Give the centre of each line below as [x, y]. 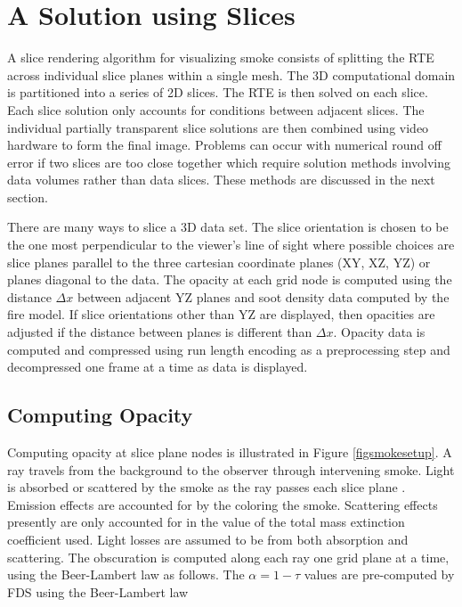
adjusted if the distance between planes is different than [160, 332]
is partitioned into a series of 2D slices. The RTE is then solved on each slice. [218, 92]
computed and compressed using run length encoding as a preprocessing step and [229, 349]
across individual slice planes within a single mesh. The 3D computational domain [231, 74]
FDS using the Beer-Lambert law [98, 591]
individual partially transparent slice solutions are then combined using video [218, 127]
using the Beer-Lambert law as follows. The [126, 574]
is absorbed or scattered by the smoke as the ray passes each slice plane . [207, 487]
